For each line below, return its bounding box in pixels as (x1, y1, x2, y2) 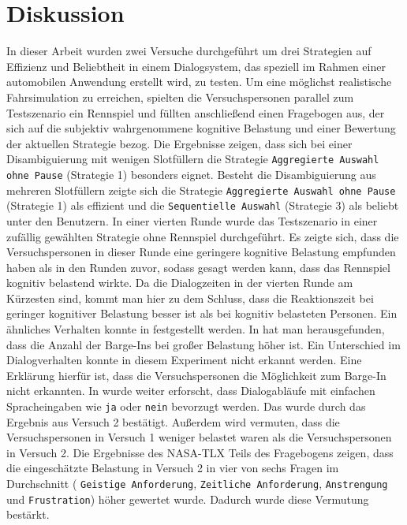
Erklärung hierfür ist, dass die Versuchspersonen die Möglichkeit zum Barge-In (6, 367, 386, 383)
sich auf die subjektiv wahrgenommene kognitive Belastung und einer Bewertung (6, 120, 396, 136)
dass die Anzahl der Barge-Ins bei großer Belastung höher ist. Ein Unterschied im (6, 336, 401, 352)
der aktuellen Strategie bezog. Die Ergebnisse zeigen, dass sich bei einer (6, 135, 353, 151)
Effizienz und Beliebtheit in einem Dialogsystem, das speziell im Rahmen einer (6, 58, 386, 74)
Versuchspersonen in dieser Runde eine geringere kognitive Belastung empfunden (6, 244, 396, 260)
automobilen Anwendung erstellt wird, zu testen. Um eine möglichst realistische (6, 73, 392, 90)
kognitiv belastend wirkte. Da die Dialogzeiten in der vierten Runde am (6, 274, 353, 291)
